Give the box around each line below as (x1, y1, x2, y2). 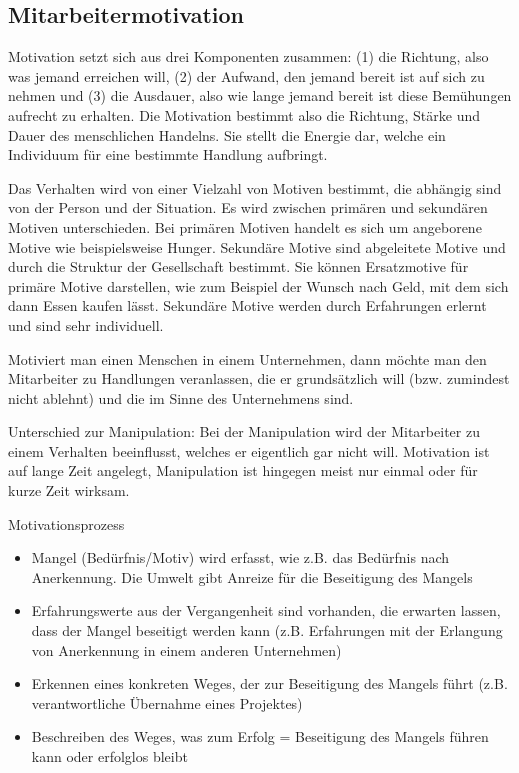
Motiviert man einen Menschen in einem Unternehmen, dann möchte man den (8, 348, 487, 369)
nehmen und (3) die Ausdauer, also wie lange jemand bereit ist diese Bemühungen (8, 85, 512, 106)
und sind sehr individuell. (8, 314, 164, 335)
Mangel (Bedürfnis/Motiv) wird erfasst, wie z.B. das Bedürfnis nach (31, 547, 450, 568)
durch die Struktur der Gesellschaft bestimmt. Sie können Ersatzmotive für (8, 256, 469, 277)
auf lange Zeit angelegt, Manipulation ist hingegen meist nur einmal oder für (8, 460, 478, 481)
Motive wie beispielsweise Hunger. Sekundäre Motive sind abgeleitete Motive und (8, 236, 506, 257)
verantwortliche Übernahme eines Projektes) (31, 692, 303, 713)
